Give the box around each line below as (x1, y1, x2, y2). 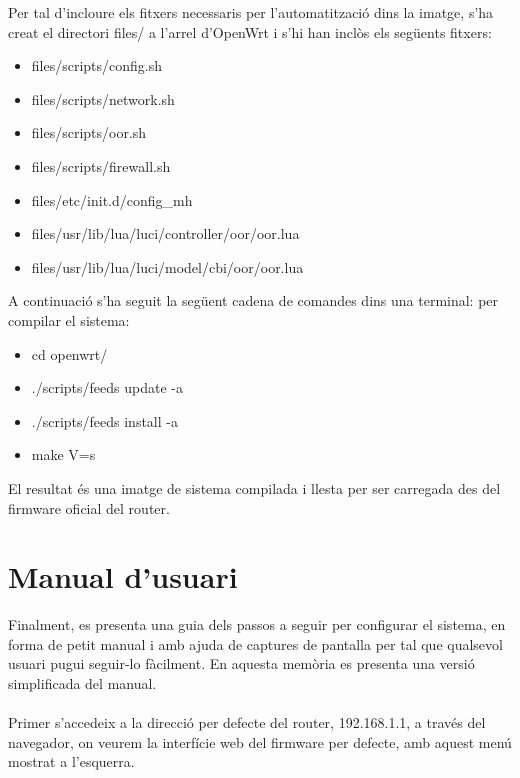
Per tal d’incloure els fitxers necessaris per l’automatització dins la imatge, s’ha (8, 2, 494, 22)
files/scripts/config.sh (31, 55, 163, 76)
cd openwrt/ (31, 343, 108, 364)
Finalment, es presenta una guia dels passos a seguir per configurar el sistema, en (8, 614, 506, 635)
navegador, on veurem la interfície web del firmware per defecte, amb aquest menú (8, 731, 512, 752)
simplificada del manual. (8, 673, 157, 693)
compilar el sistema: (8, 309, 130, 330)
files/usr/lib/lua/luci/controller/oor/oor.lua (31, 223, 300, 244)
